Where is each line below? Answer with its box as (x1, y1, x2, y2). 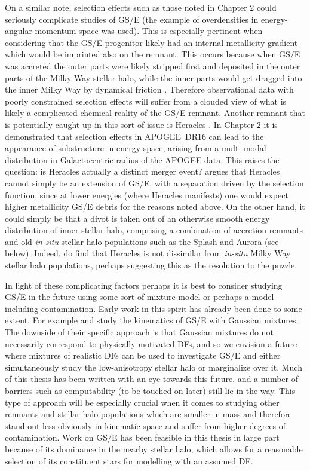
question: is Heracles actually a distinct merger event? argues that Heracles (5, 165, 280, 178)
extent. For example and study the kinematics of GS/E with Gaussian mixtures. (5, 314, 299, 326)
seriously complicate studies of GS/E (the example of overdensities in (5, 13, 259, 25)
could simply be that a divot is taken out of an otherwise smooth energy (5, 212, 270, 224)
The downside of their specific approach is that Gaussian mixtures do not (5, 326, 274, 338)
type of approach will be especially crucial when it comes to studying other (5, 396, 280, 408)
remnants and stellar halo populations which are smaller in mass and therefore (5, 408, 292, 420)
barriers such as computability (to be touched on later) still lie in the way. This (5, 384, 296, 396)
